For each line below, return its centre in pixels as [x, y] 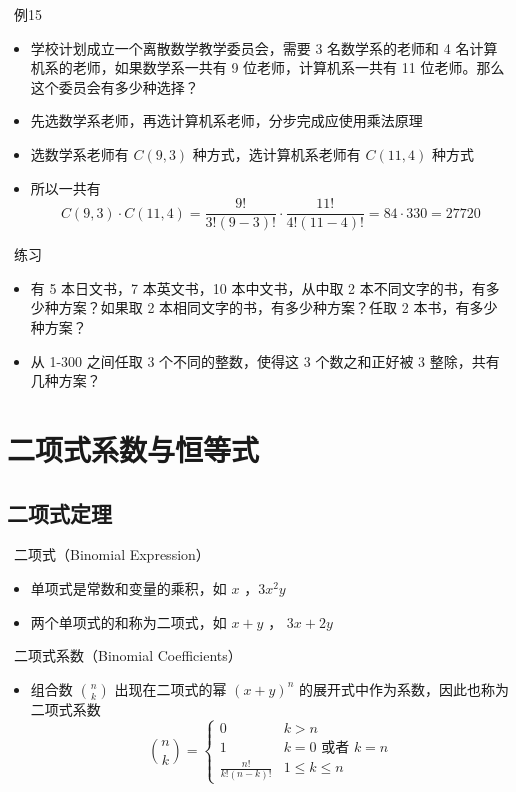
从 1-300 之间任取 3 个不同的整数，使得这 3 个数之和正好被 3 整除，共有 [265, 360]
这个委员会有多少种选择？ [114, 86]
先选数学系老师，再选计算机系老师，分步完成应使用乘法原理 [226, 120]
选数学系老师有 [79, 153]
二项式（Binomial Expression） [111, 554]
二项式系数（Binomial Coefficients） [127, 655]
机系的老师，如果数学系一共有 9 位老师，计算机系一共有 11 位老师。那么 [267, 67]
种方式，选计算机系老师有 [276, 153]
